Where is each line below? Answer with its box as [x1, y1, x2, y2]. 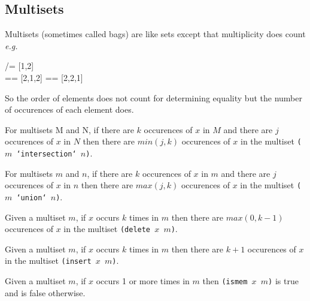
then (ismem [202, 275, 248, 287]
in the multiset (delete [63, 222, 151, 235]
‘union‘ [16, 193, 47, 202]
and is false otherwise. [5, 286, 86, 299]
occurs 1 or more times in [96, 275, 190, 287]
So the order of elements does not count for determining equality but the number [5, 91, 302, 104]
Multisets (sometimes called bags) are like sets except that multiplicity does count [5, 28, 306, 40]
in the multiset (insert [5, 254, 92, 267]
